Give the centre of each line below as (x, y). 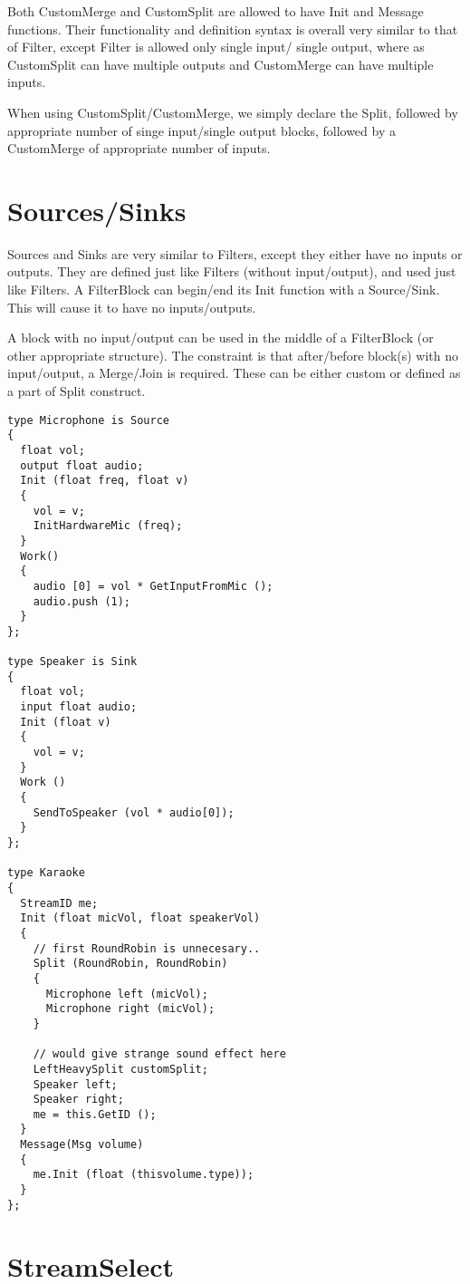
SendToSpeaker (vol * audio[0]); (134, 812)
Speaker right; (78, 1100)
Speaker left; (75, 1084)
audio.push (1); (82, 601)
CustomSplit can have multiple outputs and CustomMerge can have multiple (221, 64)
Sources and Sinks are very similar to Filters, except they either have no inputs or (235, 253)
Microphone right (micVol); (130, 1009)
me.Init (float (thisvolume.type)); (144, 1175)
